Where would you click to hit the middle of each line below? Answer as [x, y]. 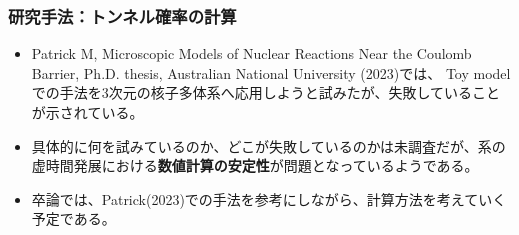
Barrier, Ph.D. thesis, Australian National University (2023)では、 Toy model [271, 72]
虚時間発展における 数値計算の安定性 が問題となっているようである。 [255, 165]
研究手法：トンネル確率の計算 [122, 15]
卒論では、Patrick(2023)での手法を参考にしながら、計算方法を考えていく [269, 198]
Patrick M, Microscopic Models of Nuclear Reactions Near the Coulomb [251, 53]
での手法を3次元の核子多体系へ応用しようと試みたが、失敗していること [266, 92]
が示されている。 [87, 112]
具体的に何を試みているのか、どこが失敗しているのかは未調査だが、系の [268, 145]
